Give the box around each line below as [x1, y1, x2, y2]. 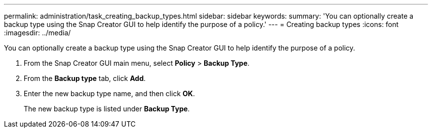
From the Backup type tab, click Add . [24, 74, 146, 82]
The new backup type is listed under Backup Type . [24, 105, 190, 113]
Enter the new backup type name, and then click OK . [24, 89, 195, 98]
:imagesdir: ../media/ [4, 28, 71, 37]
